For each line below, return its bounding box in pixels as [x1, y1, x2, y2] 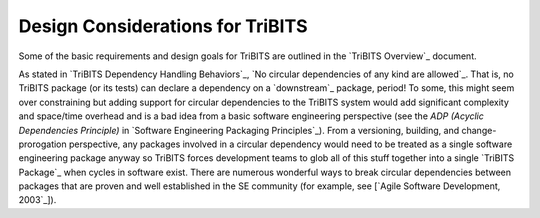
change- [461, 124, 497, 136]
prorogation [18, 138, 67, 150]
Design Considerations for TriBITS [18, 15, 309, 37]
